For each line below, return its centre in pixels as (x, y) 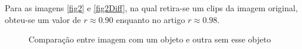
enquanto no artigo (151, 19)
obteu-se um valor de (43, 19)
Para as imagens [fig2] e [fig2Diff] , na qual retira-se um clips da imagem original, (151, 8)
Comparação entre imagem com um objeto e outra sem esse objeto (150, 39)
